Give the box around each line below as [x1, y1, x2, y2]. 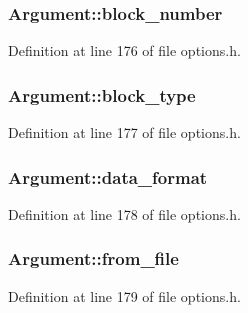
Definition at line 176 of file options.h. [8, 40, 241, 61]
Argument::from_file [8, 246, 179, 271]
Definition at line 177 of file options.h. [8, 122, 241, 143]
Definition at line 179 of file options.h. [8, 285, 241, 306]
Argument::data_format [8, 164, 208, 189]
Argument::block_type [8, 82, 196, 107]
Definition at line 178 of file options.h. [8, 203, 241, 224]
